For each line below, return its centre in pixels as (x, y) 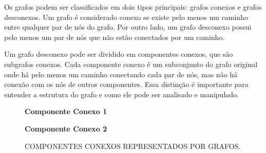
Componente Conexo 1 (66, 111)
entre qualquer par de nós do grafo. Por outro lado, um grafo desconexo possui (128, 27)
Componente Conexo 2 (66, 128)
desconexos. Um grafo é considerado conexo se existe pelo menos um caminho (126, 17)
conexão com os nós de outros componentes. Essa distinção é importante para (126, 84)
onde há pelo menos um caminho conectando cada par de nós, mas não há (121, 74)
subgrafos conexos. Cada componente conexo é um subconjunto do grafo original (131, 64)
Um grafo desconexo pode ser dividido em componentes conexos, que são (119, 54)
